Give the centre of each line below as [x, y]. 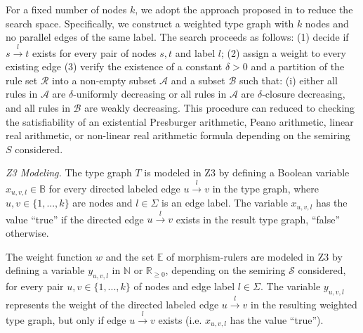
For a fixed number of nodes [66, 9]
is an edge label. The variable [225, 203]
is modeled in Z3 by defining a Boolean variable [247, 172]
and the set [130, 256]
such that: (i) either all [289, 80]
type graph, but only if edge [66, 319]
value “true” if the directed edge [75, 219]
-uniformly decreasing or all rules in [150, 94]
